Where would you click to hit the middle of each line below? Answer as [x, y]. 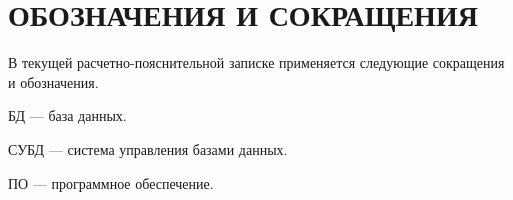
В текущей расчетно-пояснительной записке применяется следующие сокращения [256, 62]
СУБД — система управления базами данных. [148, 148]
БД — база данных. [67, 115]
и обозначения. [53, 81]
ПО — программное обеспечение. [111, 182]
